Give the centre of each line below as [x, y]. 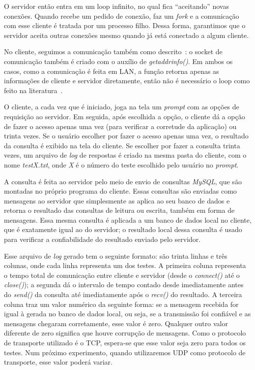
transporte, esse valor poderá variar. [58, 362]
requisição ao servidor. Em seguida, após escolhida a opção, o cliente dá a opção [125, 116]
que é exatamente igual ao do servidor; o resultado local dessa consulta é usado [123, 229]
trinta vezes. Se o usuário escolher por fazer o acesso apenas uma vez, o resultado [126, 136]
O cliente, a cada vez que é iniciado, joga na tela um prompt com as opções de [122, 107]
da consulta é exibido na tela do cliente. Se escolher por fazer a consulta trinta [122, 145]
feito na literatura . [33, 90]
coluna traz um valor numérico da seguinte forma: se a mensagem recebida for [121, 304]
